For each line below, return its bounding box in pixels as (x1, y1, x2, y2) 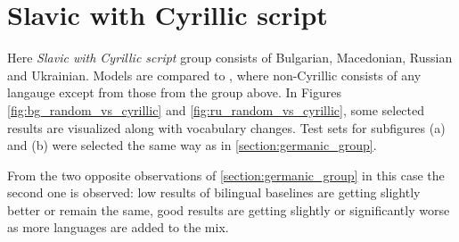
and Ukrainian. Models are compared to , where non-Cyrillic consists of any (7, 65, 422, 84)
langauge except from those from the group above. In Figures (7, 83, 342, 102)
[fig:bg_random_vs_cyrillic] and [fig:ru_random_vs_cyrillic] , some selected (7, 100, 425, 119)
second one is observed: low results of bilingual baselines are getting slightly (7, 183, 421, 202)
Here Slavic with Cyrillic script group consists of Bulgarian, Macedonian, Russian (7, 48, 453, 67)
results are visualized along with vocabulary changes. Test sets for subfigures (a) (7, 118, 446, 137)
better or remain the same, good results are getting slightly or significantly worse (7, 200, 450, 219)
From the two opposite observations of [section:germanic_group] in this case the (7, 165, 445, 184)
